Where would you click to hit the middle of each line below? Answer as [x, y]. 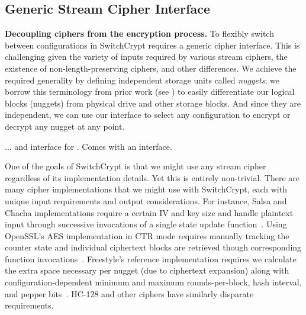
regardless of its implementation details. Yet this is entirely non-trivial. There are [152, 177]
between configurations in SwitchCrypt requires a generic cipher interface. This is [152, 45]
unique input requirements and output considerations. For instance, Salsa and [146, 200]
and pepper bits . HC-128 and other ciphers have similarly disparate [129, 293]
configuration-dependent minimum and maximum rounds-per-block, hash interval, [153, 282]
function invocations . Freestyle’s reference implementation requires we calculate [151, 258]
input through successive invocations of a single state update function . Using [146, 224]
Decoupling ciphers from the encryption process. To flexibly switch [139, 33]
